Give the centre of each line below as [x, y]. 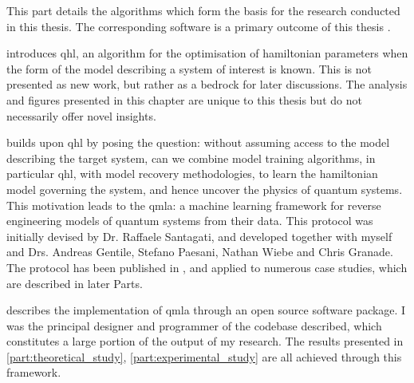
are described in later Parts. [75, 283]
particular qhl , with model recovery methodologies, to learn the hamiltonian [192, 174]
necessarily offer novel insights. [81, 115]
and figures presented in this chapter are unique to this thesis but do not [184, 99]
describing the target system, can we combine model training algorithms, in [191, 158]
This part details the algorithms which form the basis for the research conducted [203, 10]
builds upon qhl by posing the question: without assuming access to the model [198, 142]
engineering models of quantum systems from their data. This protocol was [190, 221]
